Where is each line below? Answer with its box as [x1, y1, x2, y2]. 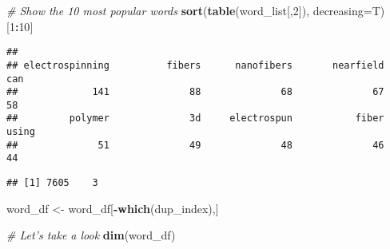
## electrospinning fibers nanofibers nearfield [6, 59, 384, 71]
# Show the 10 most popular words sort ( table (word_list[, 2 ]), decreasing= [6, 2, 372, 18]
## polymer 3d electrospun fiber [6, 113, 384, 125]
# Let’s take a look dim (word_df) [6, 227, 176, 243]
